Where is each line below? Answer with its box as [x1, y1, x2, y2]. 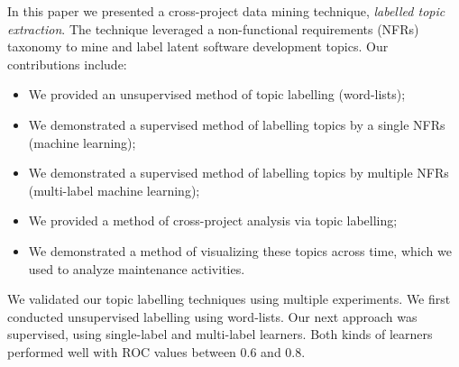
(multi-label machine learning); [28, 180, 200, 199]
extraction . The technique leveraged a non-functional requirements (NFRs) [7, 19, 419, 38]
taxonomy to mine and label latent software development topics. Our [7, 37, 389, 56]
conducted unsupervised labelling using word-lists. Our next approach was [7, 307, 418, 326]
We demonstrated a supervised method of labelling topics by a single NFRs [28, 115, 445, 133]
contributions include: [7, 54, 127, 73]
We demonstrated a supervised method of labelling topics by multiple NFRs [28, 163, 449, 182]
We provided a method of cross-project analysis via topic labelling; [28, 211, 398, 230]
